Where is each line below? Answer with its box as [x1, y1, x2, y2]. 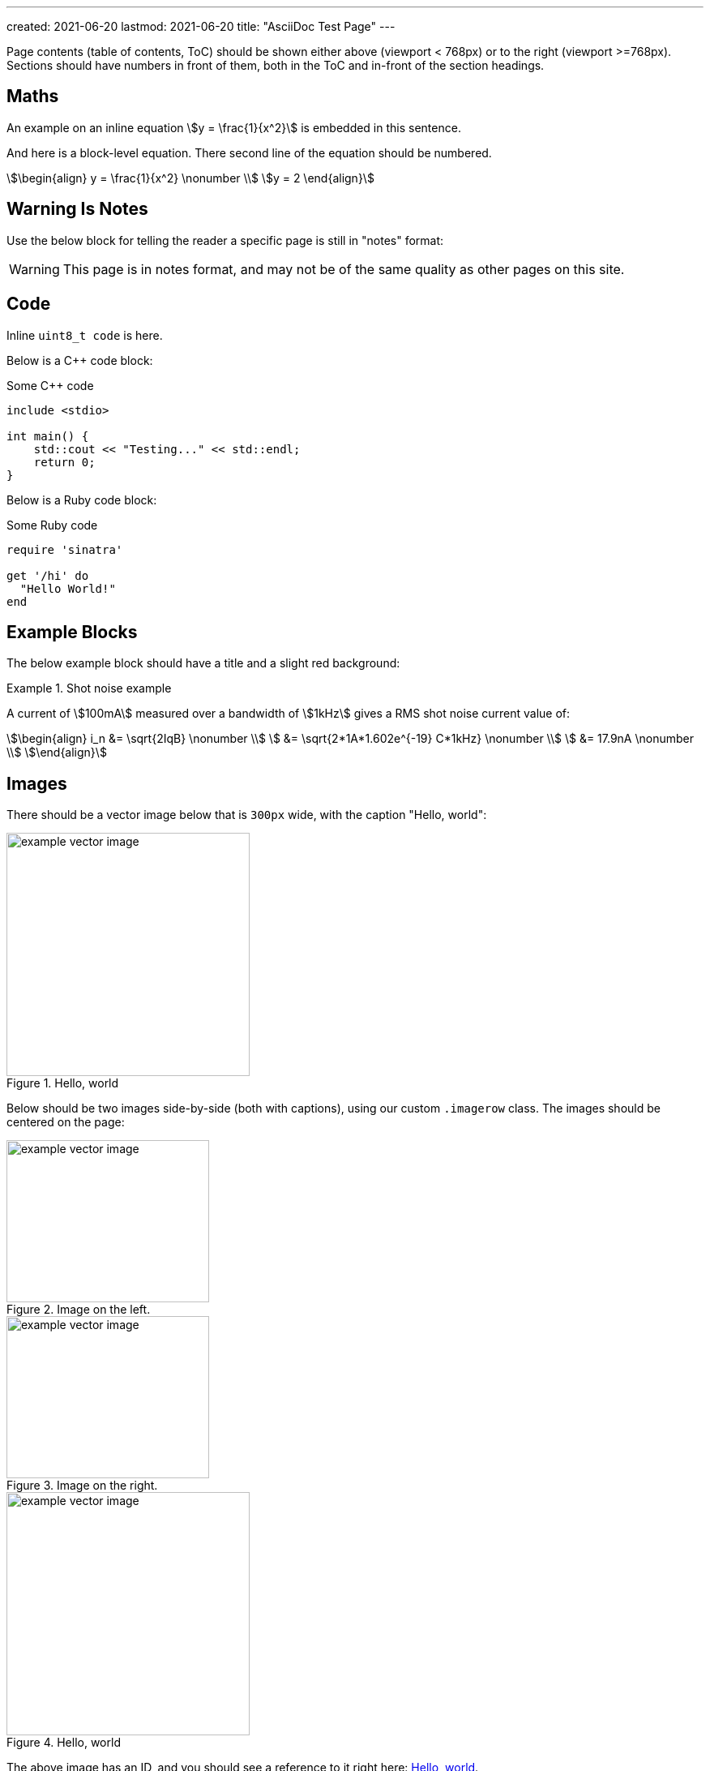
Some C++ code [6, 378, 94, 392]
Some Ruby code [6, 517, 98, 532]
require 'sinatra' [6, 542, 123, 556]
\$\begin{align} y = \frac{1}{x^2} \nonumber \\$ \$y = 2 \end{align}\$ [6, 170, 374, 185]
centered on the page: [6, 1115, 125, 1130]
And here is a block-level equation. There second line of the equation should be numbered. [6, 145, 492, 160]
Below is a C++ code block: [6, 353, 153, 367]
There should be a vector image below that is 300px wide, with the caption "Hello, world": [6, 808, 487, 822]
